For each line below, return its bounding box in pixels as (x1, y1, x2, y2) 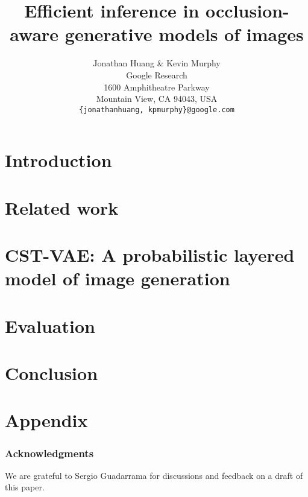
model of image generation (5, 266, 230, 291)
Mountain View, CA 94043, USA (96, 92, 218, 105)
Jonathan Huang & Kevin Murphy (93, 57, 221, 69)
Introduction (5, 148, 112, 173)
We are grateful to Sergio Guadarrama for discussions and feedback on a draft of (5, 469, 303, 481)
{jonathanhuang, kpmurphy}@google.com (79, 105, 234, 114)
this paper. (5, 481, 45, 493)
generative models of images (64, 22, 304, 46)
